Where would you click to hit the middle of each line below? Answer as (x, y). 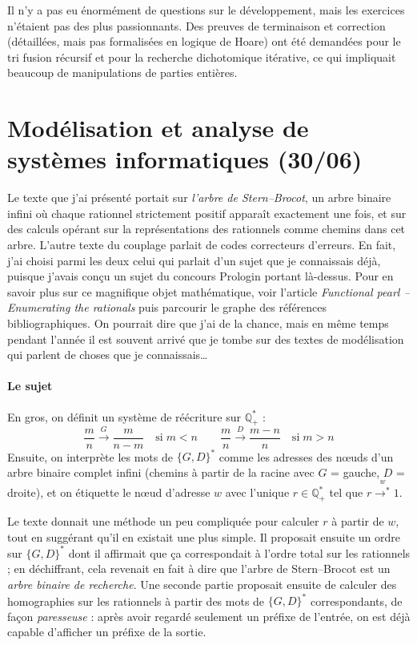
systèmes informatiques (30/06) (185, 159)
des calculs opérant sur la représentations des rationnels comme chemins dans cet (206, 229)
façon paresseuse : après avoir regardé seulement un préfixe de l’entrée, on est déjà (209, 616)
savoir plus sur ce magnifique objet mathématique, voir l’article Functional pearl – (208, 291)
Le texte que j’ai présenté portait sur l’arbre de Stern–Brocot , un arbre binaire (199, 198)
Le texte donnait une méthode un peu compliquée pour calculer (163, 521)
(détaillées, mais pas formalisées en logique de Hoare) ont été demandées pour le (204, 41)
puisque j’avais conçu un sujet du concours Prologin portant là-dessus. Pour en (200, 276)
